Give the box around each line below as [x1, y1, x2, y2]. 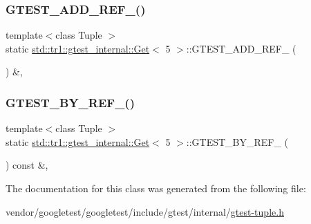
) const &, [6, 158, 48, 172]
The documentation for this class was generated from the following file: [6, 181, 306, 195]
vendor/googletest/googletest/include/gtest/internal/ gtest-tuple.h [6, 204, 284, 218]
